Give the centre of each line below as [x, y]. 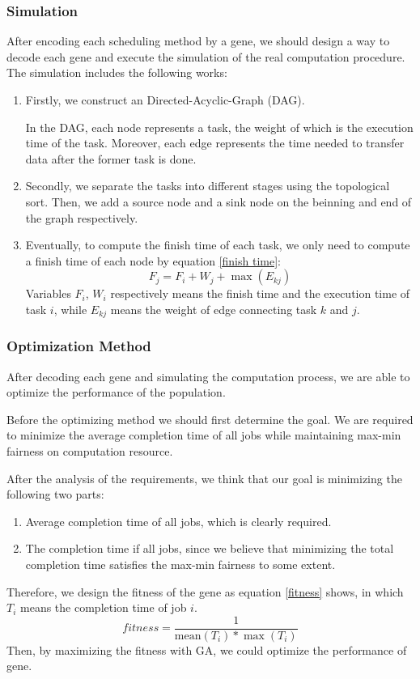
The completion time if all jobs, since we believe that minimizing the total [210, 548]
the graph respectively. [82, 217]
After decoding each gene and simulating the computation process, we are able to [208, 376]
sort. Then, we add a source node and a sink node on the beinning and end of [218, 201]
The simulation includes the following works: [117, 72]
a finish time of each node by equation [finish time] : [153, 260]
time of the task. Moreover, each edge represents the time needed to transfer [215, 143]
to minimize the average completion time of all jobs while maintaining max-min [204, 435]
